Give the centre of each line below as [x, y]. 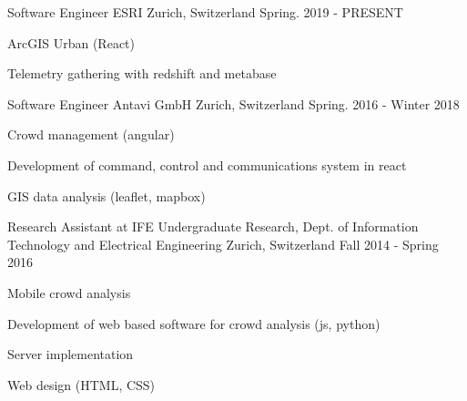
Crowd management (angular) [91, 134]
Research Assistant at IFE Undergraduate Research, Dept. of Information [213, 226]
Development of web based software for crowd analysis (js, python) [194, 323]
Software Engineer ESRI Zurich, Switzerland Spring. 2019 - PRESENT [205, 12]
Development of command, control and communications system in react [207, 165]
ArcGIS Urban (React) [71, 42]
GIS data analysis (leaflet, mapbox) [107, 195]
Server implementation [71, 354]
